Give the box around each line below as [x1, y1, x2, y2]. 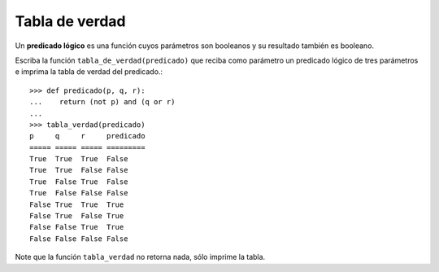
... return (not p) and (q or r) [29, 98, 176, 107]
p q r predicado [29, 131, 146, 141]
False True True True [29, 200, 124, 209]
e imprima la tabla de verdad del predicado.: [15, 67, 163, 77]
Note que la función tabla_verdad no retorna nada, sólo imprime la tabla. [15, 252, 266, 262]
